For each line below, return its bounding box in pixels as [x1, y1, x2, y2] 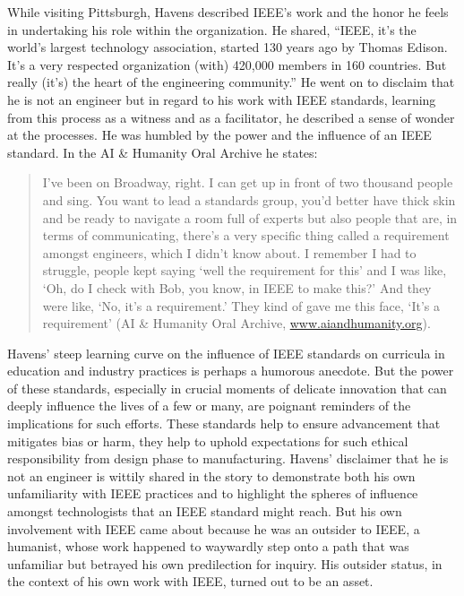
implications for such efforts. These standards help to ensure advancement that [7, 414, 441, 433]
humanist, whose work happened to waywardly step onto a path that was [7, 537, 409, 556]
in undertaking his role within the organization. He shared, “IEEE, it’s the [7, 20, 417, 39]
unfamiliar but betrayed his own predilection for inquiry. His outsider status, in [7, 554, 443, 573]
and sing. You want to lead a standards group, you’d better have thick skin [42, 190, 456, 209]
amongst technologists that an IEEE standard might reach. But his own [7, 502, 402, 521]
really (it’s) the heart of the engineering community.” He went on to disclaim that [7, 73, 455, 91]
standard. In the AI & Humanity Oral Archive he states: [7, 143, 318, 161]
